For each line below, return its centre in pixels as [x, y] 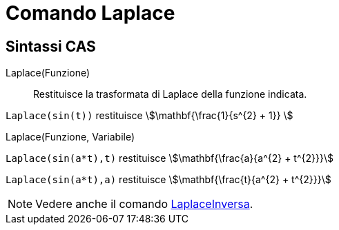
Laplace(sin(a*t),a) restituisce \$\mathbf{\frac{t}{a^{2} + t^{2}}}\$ [168, 180]
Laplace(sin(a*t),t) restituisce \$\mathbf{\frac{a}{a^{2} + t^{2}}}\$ [169, 158]
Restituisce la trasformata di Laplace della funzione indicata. [170, 94]
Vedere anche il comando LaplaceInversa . [144, 204]
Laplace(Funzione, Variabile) [70, 137]
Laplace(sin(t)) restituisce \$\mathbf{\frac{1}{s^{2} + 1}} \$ [149, 116]
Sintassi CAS [51, 46]
